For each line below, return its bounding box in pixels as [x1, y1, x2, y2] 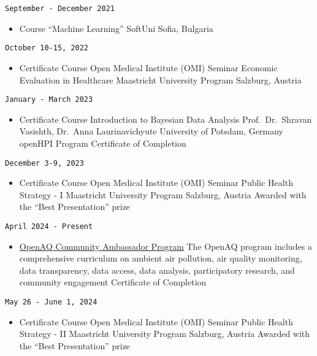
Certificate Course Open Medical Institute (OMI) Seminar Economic [19, 61, 278, 74]
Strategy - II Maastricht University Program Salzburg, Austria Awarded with [19, 327, 310, 340]
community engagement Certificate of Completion [19, 276, 207, 288]
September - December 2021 [5, 4, 115, 13]
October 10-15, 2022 [5, 44, 89, 53]
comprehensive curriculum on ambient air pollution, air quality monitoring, [19, 252, 302, 265]
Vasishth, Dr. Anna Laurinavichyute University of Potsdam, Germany [19, 125, 283, 137]
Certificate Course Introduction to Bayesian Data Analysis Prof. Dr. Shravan [19, 112, 312, 125]
